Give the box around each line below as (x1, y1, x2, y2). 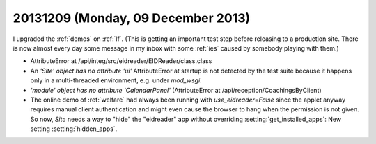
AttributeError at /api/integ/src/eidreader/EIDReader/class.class (30, 57, 212, 65)
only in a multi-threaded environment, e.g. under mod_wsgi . (30, 76, 202, 84)
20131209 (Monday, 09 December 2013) (13, 10, 251, 26)
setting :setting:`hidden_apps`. (30, 125, 118, 133)
